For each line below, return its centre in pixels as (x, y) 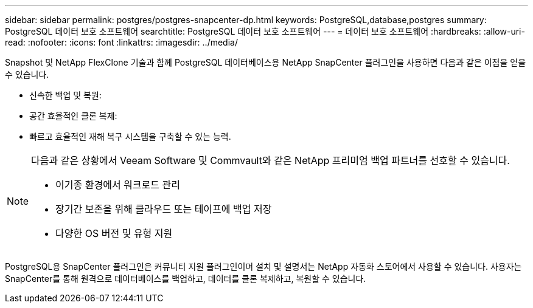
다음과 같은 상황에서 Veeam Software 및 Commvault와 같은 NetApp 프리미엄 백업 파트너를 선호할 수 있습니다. (270, 160)
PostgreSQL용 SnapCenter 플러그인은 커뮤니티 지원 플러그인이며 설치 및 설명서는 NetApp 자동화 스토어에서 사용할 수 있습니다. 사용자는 (263, 266)
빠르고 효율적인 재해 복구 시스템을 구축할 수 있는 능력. (130, 136)
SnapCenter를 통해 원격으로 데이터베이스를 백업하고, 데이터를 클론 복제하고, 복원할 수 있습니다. (186, 279)
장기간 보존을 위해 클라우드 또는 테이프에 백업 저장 (164, 209)
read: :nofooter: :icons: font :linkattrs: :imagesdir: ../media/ (121, 42)
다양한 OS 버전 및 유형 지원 (114, 233)
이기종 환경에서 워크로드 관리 (118, 185)
